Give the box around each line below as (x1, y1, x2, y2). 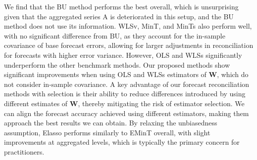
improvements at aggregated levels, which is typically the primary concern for (4, 137, 240, 147)
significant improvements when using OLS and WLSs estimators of (4, 69, 206, 80)
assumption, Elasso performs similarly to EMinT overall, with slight (4, 127, 210, 137)
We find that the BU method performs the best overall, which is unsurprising (4, 1, 239, 11)
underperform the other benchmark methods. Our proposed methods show (4, 59, 230, 70)
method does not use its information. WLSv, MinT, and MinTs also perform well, (4, 21, 252, 31)
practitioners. (4, 146, 45, 157)
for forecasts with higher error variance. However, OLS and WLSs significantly (4, 49, 242, 60)
